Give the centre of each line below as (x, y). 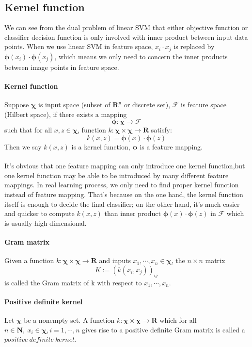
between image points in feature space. (62, 67)
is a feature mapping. (171, 147)
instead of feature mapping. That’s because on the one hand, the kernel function (124, 194)
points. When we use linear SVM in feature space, (79, 46)
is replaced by (194, 46)
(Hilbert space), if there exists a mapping (66, 114)
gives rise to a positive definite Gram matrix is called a (164, 329)
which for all (178, 320)
